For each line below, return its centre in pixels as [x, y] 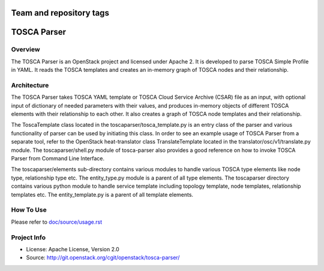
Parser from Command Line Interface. [58, 159]
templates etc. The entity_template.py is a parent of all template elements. [102, 194]
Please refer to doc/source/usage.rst [56, 222]
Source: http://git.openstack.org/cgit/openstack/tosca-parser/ [103, 258]
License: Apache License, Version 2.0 [73, 249]
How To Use [29, 210]
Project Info [28, 237]
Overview [25, 50]
